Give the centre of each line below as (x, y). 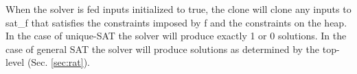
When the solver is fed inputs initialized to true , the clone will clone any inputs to (178, 9)
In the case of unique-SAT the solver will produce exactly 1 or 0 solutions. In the (176, 36)
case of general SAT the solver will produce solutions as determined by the (163, 49)
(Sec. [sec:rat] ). (58, 62)
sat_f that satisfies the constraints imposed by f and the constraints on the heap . (176, 22)
